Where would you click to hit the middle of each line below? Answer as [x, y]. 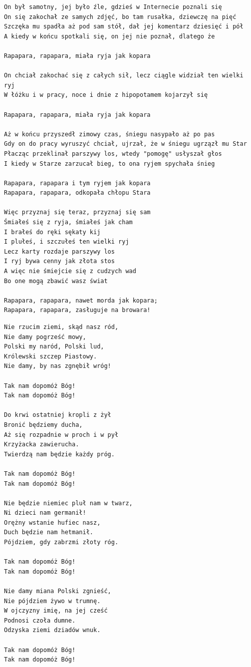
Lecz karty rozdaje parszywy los [59, 251]
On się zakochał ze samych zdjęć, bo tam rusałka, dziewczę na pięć [120, 17]
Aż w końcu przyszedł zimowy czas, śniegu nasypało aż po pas [110, 134]
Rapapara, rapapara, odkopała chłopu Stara [77, 193]
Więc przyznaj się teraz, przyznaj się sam [77, 212]
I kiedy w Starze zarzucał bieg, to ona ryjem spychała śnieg [110, 164]
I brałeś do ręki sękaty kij [52, 232]
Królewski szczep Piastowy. [51, 356]
